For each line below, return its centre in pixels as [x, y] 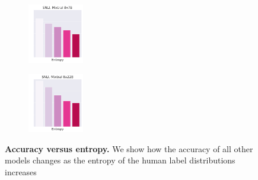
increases [21, 171]
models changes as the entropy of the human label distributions [120, 160]
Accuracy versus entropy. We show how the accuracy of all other [129, 148]
